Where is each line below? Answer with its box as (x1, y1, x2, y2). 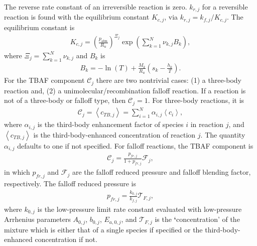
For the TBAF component (4, 75, 85, 85)
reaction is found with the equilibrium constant (4, 12, 150, 22)
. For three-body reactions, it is (148, 95, 244, 105)
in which (4, 167, 30, 177)
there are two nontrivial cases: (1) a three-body (96, 75, 242, 85)
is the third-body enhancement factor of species (37, 119, 184, 130)
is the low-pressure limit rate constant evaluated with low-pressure (37, 203, 242, 214)
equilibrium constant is (4, 22, 75, 32)
